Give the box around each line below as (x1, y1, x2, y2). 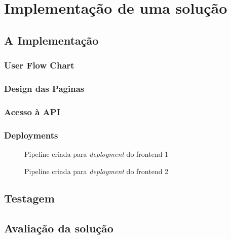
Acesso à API (4, 105, 60, 118)
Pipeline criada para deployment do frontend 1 (24, 148, 169, 159)
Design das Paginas (4, 82, 85, 94)
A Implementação (4, 32, 99, 48)
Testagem (4, 190, 55, 206)
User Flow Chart (4, 59, 74, 72)
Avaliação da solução (4, 220, 113, 236)
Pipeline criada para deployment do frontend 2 (24, 165, 169, 176)
